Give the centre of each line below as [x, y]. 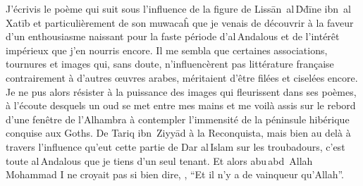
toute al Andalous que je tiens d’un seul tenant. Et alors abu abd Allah [159, 160]
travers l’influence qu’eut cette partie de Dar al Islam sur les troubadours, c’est [176, 146]
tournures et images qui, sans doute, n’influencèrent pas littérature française [170, 64]
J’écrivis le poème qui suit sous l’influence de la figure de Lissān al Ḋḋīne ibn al [178, 8]
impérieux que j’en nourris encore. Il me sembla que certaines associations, [167, 50]
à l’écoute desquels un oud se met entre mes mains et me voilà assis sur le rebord [181, 105]
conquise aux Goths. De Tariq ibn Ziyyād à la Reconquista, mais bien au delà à [178, 133]
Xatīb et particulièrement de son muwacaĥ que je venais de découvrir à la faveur [180, 22]
